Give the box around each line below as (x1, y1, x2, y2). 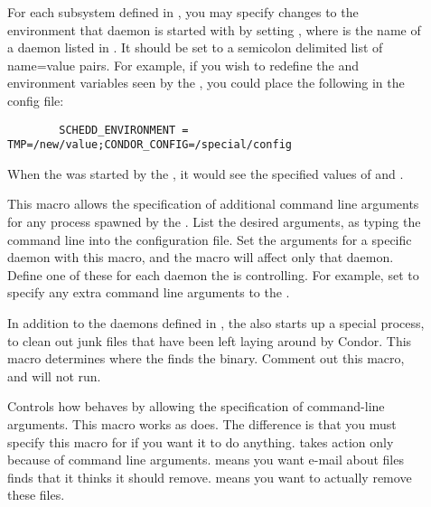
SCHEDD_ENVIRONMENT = (59, 123, 189, 136)
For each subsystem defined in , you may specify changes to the (7, 3, 359, 21)
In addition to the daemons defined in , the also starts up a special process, (7, 314, 425, 333)
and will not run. (7, 366, 101, 385)
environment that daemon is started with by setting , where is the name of (7, 20, 421, 39)
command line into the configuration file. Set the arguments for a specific (7, 230, 412, 249)
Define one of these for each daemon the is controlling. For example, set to (7, 265, 419, 284)
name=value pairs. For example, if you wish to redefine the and (7, 55, 359, 74)
